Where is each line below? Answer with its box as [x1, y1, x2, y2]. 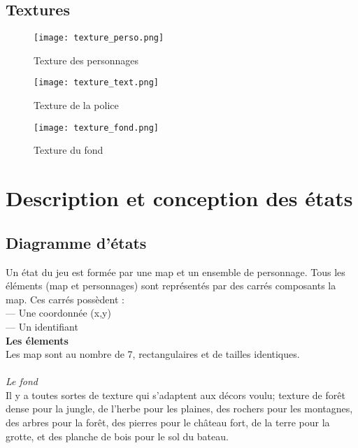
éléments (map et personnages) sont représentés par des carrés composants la [6, 278, 336, 293]
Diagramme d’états [6, 231, 147, 253]
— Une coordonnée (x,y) [6, 305, 111, 320]
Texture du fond [34, 143, 103, 157]
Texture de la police [34, 98, 119, 113]
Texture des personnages [34, 52, 139, 67]
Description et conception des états [6, 184, 353, 212]
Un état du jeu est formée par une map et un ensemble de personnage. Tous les [6, 264, 345, 279]
